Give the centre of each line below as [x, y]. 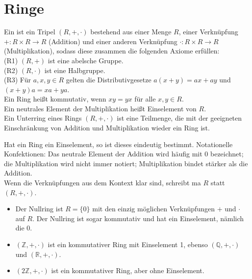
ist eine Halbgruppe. [75, 70]
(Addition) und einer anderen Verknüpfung [113, 41]
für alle [145, 99]
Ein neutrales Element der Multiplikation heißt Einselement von [100, 108]
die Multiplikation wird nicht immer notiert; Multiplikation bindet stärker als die [126, 163]
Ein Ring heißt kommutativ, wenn [55, 99]
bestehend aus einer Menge [131, 32]
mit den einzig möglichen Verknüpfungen [153, 209]
